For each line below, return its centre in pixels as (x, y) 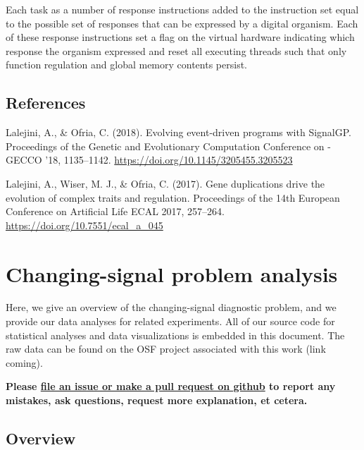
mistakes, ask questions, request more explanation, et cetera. (157, 400)
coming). (24, 362)
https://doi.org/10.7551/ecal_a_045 (84, 225)
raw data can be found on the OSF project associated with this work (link (166, 349)
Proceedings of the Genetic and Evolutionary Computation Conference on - (168, 146)
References (46, 103)
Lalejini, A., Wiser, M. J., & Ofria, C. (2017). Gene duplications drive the (165, 183)
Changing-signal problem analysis (172, 273)
